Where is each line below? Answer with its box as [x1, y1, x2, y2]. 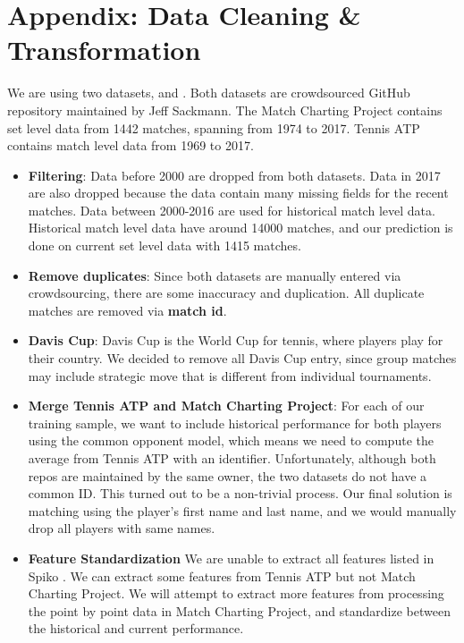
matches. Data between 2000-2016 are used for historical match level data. [28, 200, 435, 219]
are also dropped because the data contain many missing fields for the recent [28, 183, 449, 202]
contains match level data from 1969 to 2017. [7, 136, 254, 155]
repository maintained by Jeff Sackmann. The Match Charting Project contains [7, 100, 443, 119]
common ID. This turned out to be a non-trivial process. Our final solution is [28, 484, 452, 503]
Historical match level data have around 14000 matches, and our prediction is [28, 218, 453, 237]
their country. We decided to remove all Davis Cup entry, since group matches [28, 349, 457, 368]
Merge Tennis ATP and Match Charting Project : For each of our [28, 396, 425, 415]
